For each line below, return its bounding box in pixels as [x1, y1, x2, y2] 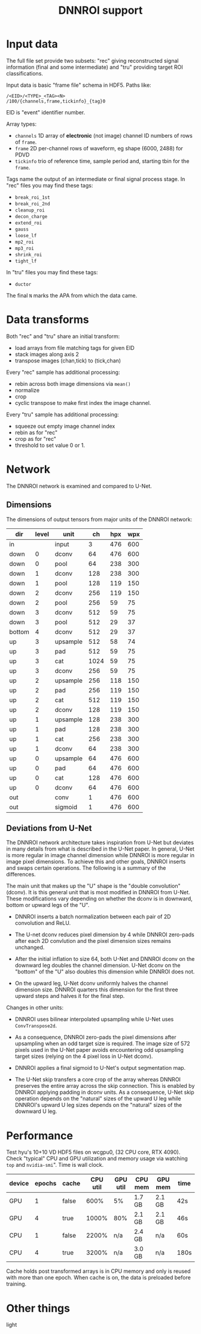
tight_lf [14, 258, 37, 264]
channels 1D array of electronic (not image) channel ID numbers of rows [14, 132, 193, 139]
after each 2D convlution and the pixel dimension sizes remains [14, 937, 172, 945]
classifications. [6, 69, 44, 77]
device [9, 1179, 29, 1188]
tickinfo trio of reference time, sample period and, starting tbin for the [14, 157, 190, 165]
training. [6, 1280, 27, 1288]
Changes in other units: [6, 1004, 64, 1011]
